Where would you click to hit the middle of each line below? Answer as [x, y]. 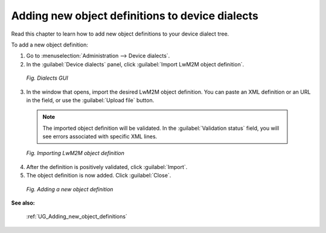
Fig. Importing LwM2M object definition [75, 153]
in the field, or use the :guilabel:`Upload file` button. [90, 100]
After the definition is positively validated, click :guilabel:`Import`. [107, 167]
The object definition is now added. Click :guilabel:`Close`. [99, 176]
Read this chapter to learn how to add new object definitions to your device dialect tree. [120, 34]
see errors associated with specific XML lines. [100, 136]
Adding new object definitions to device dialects [135, 16]
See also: [23, 203]
